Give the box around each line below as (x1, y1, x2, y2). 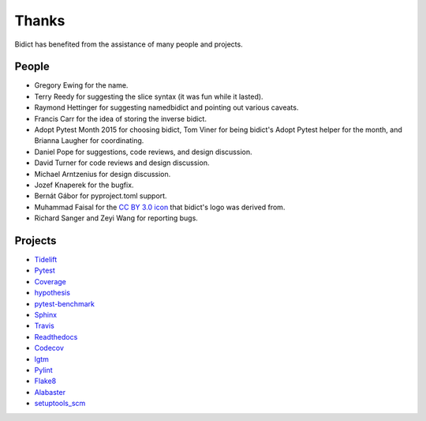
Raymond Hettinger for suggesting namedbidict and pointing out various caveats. (34, 103, 299, 112)
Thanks (14, 12, 65, 29)
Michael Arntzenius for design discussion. (34, 169, 171, 179)
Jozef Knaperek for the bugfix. (34, 180, 134, 190)
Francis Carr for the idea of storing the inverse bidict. (34, 114, 207, 123)
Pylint (34, 365, 53, 374)
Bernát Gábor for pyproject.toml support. (34, 191, 167, 201)
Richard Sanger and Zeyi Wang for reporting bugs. (34, 213, 199, 223)
